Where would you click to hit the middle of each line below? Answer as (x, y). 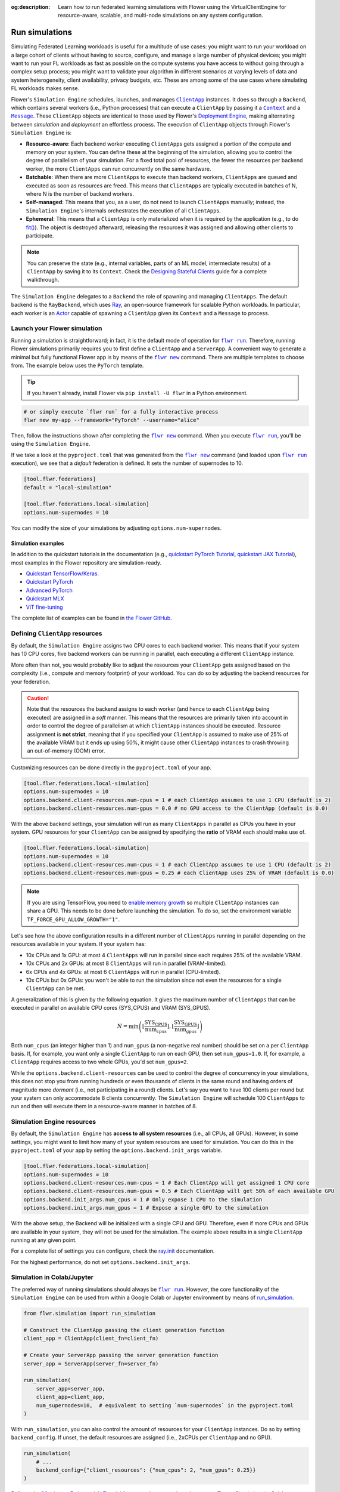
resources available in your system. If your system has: (78, 944)
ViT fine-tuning (44, 607)
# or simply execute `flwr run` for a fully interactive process (121, 411)
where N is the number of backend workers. (80, 193)
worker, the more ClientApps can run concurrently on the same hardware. (118, 169)
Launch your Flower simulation (57, 328)
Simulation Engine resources (54, 1122)
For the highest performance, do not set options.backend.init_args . (101, 1262)
